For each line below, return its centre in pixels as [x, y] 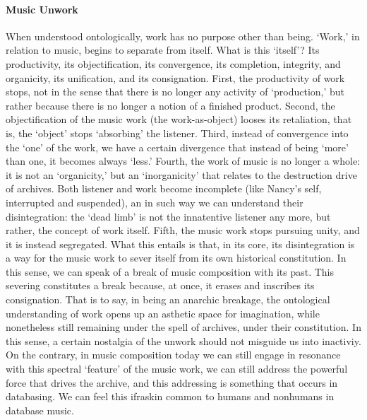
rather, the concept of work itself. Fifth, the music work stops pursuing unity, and [183, 230]
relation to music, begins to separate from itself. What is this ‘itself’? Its [163, 50]
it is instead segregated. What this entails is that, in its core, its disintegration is [180, 244]
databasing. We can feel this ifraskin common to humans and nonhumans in [170, 396]
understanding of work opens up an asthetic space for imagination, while [163, 313]
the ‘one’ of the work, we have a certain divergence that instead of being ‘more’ [177, 147]
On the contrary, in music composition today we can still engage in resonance [173, 355]
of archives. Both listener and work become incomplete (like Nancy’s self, [164, 188]
